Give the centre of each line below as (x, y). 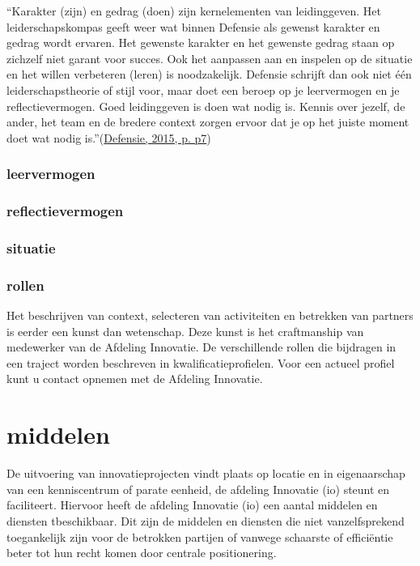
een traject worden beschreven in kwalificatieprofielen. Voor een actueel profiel (201, 362)
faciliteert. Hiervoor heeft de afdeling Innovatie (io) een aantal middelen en (192, 505)
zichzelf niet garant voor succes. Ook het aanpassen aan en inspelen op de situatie (210, 58)
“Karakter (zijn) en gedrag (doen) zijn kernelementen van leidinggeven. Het (194, 11)
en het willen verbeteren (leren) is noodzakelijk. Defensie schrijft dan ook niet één (209, 74)
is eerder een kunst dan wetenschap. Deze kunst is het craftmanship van (185, 331)
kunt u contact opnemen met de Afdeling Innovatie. (135, 379)
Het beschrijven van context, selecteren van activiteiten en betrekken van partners (210, 315)
